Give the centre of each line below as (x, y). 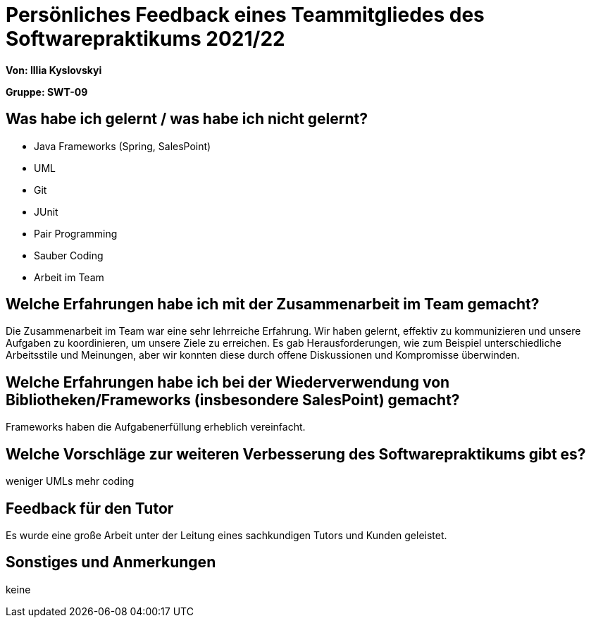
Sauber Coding (69, 255)
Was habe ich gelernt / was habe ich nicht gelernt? (187, 119)
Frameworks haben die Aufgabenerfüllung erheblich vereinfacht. (156, 427)
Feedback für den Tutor (90, 508)
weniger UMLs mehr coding (70, 481)
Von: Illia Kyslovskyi (54, 70)
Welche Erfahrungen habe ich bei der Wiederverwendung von (228, 382)
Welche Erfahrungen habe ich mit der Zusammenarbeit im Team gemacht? (273, 304)
